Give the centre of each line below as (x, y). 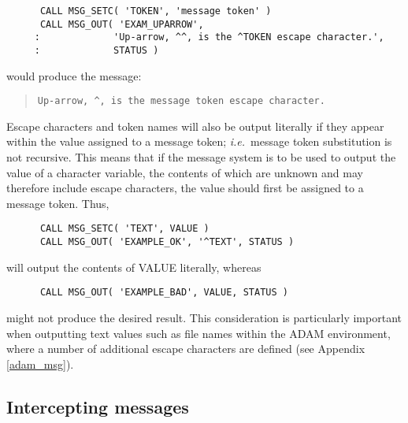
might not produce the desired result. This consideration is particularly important (204, 317)
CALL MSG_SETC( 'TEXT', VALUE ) (124, 229)
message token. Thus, (58, 203)
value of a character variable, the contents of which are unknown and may (185, 172)
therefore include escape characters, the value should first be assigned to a (185, 188)
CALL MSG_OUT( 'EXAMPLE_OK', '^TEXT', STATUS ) (167, 242)
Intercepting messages (98, 406)
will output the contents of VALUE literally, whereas (134, 267)
